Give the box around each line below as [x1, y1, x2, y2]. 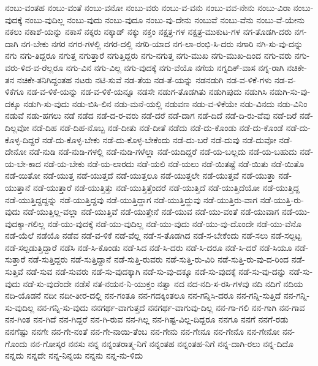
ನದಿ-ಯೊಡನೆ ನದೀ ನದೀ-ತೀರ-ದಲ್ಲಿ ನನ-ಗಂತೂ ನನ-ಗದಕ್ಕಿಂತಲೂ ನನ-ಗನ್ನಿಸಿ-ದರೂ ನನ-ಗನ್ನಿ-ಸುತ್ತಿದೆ [5, 289, 281, 302]
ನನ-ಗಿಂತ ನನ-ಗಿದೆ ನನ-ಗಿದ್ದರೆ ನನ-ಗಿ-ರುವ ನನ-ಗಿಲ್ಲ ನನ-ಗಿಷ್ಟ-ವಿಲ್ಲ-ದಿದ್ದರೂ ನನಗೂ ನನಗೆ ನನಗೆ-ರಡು [5, 313, 289, 326]
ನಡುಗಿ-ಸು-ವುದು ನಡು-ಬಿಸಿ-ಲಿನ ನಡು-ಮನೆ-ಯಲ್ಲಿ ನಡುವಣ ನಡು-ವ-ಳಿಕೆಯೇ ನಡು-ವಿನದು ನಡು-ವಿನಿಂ [23, 97, 308, 110]
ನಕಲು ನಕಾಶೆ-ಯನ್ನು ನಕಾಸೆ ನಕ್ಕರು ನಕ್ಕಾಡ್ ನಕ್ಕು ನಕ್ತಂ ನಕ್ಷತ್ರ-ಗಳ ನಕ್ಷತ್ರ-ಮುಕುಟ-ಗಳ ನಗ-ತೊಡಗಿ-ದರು [5, 25, 292, 38]
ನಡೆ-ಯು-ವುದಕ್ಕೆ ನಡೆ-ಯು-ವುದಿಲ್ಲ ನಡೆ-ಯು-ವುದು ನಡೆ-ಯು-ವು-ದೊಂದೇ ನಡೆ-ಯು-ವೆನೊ [47, 217, 301, 230]
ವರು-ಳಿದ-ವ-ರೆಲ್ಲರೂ [5, 61, 64, 73]
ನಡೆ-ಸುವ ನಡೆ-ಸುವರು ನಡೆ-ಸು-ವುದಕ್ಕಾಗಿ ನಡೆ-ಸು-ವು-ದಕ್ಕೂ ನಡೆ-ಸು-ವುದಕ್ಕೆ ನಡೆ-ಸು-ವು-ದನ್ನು [26, 265, 287, 278]
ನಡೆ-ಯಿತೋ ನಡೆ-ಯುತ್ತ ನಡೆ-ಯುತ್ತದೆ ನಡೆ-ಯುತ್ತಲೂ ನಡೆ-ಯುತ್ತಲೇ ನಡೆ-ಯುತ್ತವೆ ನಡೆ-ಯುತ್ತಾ [5, 169, 276, 182]
